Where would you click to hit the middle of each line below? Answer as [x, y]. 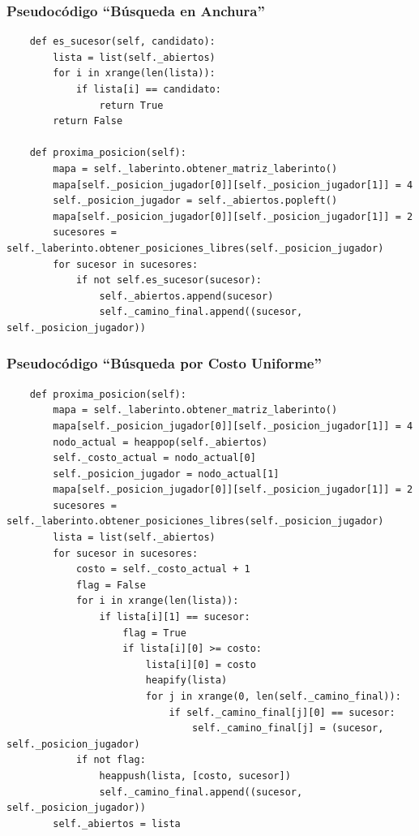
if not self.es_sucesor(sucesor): [169, 280]
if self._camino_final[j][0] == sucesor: [282, 712]
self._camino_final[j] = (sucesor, [288, 728]
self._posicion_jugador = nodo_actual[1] [166, 474]
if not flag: [111, 760]
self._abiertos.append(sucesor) [186, 296]
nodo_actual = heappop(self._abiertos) [160, 442]
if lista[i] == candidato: [148, 89]
